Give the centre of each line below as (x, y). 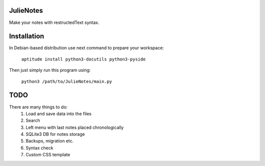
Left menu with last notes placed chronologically (75, 127)
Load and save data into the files (59, 114)
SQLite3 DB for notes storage (55, 134)
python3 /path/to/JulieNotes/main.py (67, 81)
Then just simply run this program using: (50, 70)
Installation (26, 36)
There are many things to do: (38, 107)
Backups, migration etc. (50, 141)
